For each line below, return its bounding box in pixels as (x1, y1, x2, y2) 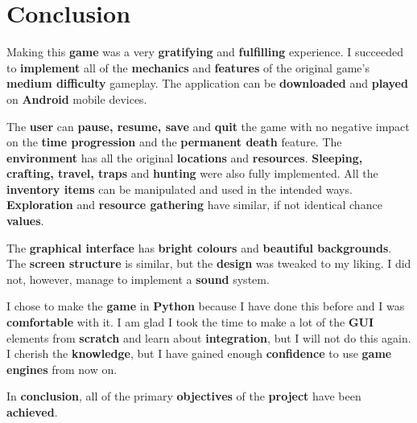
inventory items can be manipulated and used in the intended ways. (6, 180, 353, 197)
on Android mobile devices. (6, 90, 147, 107)
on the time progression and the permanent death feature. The (6, 133, 342, 150)
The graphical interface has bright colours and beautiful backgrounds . (6, 239, 392, 256)
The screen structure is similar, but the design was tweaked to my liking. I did (6, 255, 411, 272)
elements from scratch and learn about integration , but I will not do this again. (6, 329, 411, 346)
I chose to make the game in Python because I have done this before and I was (6, 298, 405, 314)
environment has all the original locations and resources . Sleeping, (6, 149, 363, 166)
